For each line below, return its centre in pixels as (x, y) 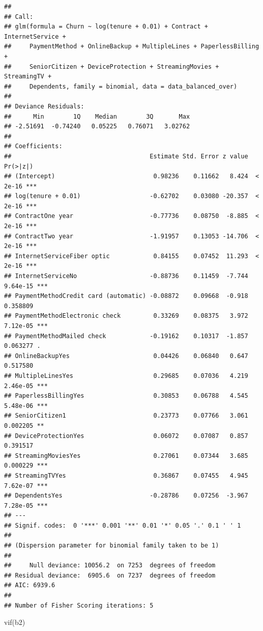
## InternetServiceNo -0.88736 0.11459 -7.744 (126, 276)
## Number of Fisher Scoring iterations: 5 (79, 605)
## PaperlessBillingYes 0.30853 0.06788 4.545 (126, 396)
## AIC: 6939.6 (30, 585)
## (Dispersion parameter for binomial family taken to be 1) (112, 546)
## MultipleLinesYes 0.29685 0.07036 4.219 (126, 376)
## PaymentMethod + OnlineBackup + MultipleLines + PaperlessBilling (132, 47)
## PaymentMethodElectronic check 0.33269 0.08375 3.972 (126, 316)
